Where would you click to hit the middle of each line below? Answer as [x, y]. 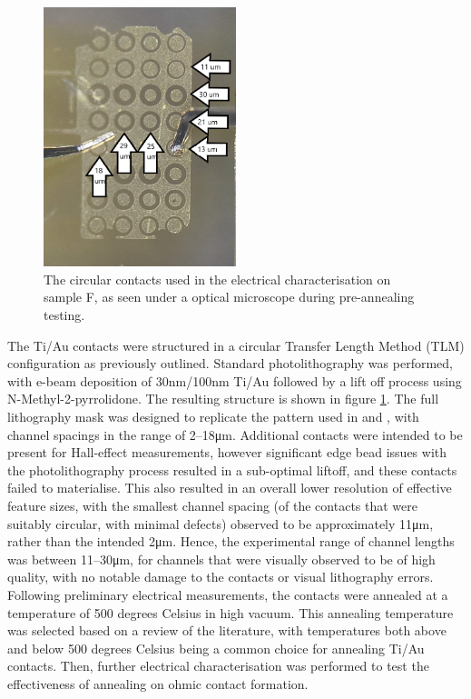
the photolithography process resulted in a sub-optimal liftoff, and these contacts [232, 469]
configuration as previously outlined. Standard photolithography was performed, [230, 363]
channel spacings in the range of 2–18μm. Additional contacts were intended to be [235, 434]
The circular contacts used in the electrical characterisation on [217, 279]
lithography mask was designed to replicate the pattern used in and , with [213, 417]
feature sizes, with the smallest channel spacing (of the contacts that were [212, 505]
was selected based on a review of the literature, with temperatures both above [227, 630]
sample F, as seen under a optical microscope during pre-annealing [229, 297]
